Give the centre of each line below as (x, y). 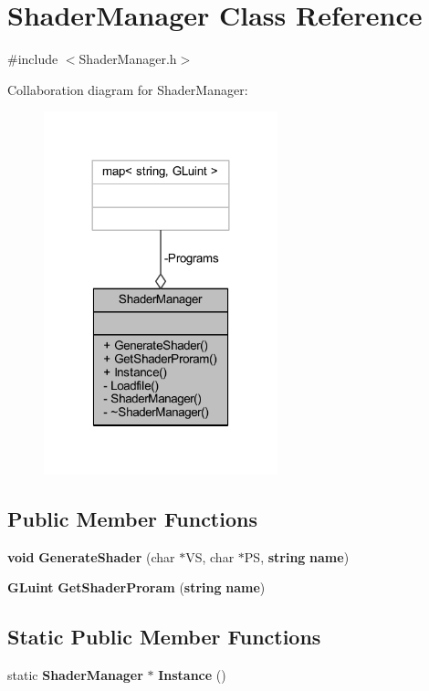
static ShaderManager (75, 674)
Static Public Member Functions (164, 637)
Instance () (192, 674)
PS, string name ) (297, 556)
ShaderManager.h (128, 59)
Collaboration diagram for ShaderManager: (128, 89)
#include (33, 59)
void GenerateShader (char (91, 556)
